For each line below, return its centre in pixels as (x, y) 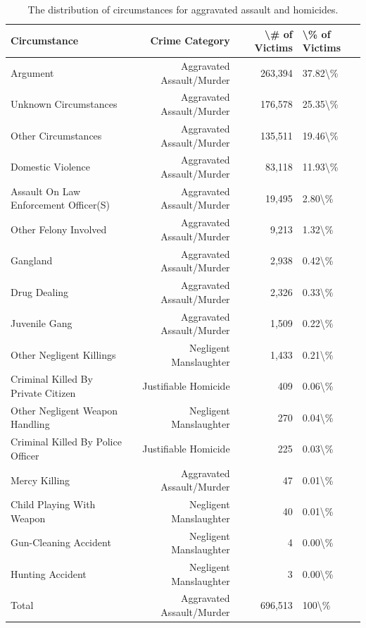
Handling (30, 424)
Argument (32, 72)
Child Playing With (53, 504)
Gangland (32, 260)
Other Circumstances (56, 135)
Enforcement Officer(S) (61, 205)
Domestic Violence (51, 167)
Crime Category (190, 41)
